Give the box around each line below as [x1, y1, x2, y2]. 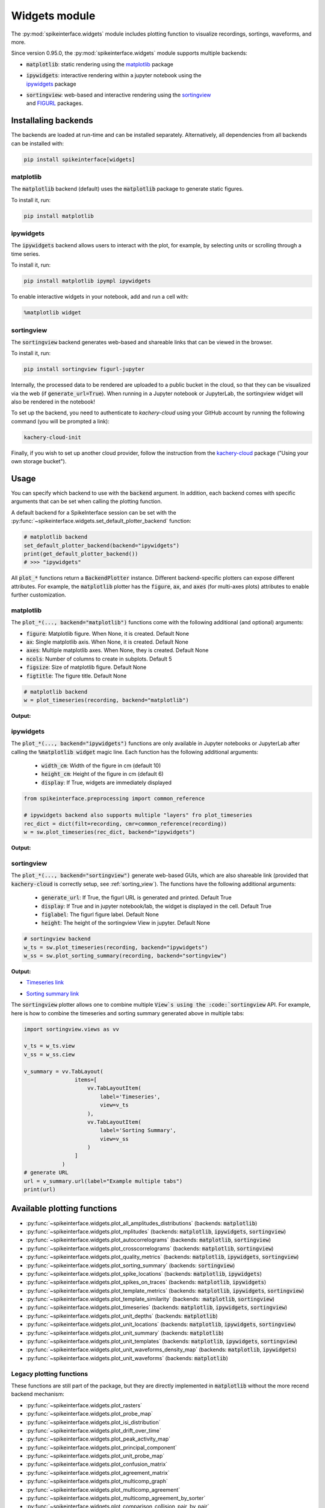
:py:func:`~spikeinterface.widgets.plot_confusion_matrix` [26, 1460, 168, 1468]
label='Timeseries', [99, 1093, 161, 1100]
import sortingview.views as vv [23, 1025, 120, 1033]
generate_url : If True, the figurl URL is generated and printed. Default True [41, 894, 232, 901]
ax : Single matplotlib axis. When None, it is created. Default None [26, 638, 189, 645]
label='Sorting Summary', [99, 1127, 177, 1134]
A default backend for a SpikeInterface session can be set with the [11, 508, 177, 516]
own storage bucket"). [11, 458, 67, 465]
